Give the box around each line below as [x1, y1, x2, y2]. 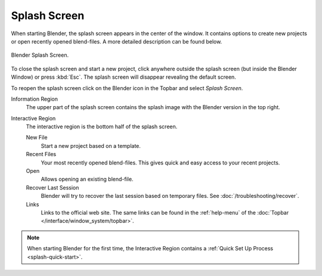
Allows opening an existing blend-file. [41, 176, 134, 183]
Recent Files [26, 151, 57, 158]
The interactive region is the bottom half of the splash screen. [26, 123, 178, 131]
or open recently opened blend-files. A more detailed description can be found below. [11, 38, 222, 45]
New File [26, 134, 48, 141]
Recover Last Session [26, 184, 79, 191]
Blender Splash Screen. [11, 51, 69, 59]
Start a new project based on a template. [41, 142, 141, 149]
